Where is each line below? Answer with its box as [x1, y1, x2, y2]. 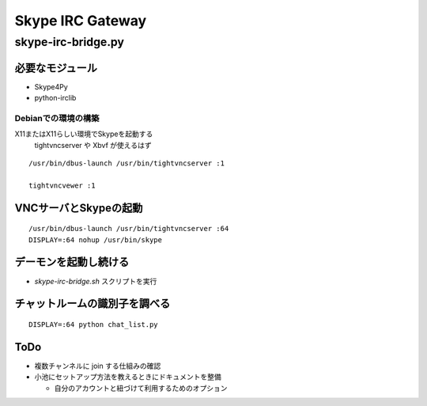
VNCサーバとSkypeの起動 [14, 201, 143, 214]
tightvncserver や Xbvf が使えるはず [34, 140, 152, 150]
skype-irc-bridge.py [14, 35, 125, 49]
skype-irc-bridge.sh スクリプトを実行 [34, 276, 157, 286]
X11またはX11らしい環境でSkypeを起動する [14, 129, 153, 138]
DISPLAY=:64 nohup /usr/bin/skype [28, 235, 162, 245]
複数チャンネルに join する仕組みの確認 [34, 361, 161, 370]
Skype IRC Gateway [14, 12, 147, 29]
